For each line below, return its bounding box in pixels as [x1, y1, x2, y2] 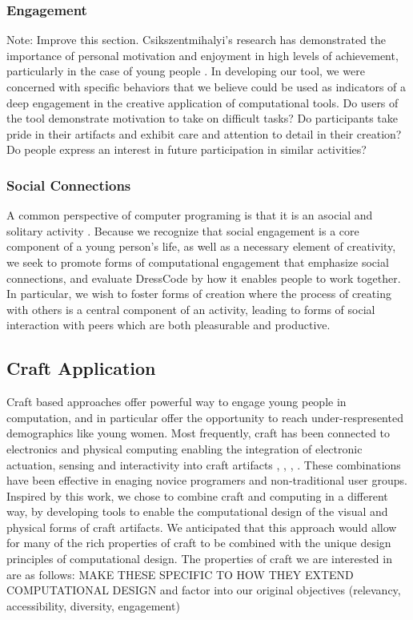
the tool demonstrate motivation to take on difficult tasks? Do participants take [6, 110, 399, 127]
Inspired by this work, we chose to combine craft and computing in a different [6, 487, 388, 504]
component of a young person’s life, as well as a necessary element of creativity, [6, 238, 396, 255]
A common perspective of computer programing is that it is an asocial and [6, 207, 373, 223]
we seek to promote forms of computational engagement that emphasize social [6, 253, 389, 270]
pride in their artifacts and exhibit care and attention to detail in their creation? [6, 125, 402, 142]
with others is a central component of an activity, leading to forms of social [6, 300, 375, 317]
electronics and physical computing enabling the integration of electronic [6, 440, 363, 457]
